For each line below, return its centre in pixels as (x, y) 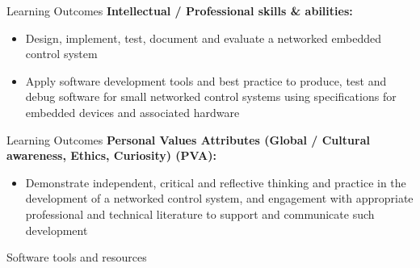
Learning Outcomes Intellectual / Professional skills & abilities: (180, 10)
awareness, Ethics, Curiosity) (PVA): (111, 155)
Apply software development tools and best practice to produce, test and (206, 80)
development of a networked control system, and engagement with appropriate (219, 198)
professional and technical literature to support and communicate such (200, 214)
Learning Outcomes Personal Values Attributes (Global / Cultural (188, 139)
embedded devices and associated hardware (132, 112)
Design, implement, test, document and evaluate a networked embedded (203, 38)
